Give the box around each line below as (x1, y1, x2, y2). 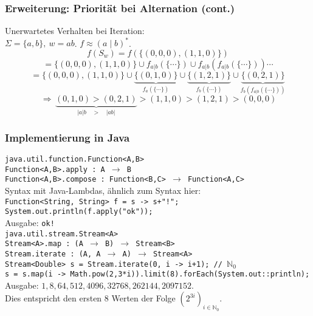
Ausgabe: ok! (5, 216, 55, 228)
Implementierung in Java (5, 129, 130, 145)
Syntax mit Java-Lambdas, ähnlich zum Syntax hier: (5, 184, 201, 196)
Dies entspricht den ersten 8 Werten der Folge (5, 292, 176, 304)
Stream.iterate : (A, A (5, 249, 101, 258)
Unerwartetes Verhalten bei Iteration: (5, 24, 145, 37)
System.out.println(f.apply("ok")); (5, 207, 153, 216)
